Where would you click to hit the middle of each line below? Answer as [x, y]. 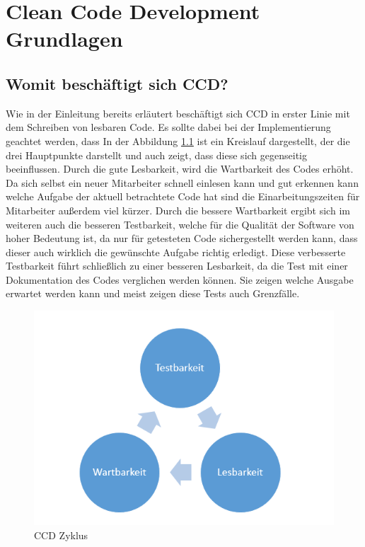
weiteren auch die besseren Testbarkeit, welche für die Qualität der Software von [180, 224]
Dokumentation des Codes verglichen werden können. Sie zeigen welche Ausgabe [180, 279]
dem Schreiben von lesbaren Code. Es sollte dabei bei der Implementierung [168, 127]
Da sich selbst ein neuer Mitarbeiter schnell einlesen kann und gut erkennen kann [182, 182]
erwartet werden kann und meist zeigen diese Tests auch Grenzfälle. [153, 293]
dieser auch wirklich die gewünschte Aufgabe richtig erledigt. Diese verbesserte [176, 252]
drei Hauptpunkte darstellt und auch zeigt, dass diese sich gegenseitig [156, 155]
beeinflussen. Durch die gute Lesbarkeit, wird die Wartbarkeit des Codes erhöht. [180, 169]
